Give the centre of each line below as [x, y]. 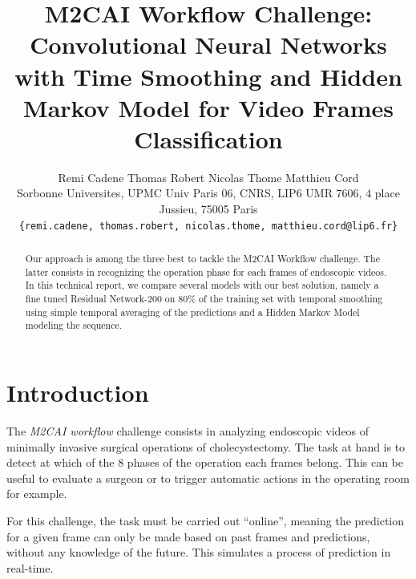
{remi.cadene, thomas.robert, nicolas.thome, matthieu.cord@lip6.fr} [208, 226]
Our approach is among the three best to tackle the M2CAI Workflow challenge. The [202, 259]
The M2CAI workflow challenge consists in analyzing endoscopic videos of [188, 430]
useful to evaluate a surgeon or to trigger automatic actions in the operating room [208, 478]
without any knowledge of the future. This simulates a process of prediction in [199, 552]
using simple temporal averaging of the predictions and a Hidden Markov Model [192, 312]
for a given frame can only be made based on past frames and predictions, [188, 536]
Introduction [78, 393]
